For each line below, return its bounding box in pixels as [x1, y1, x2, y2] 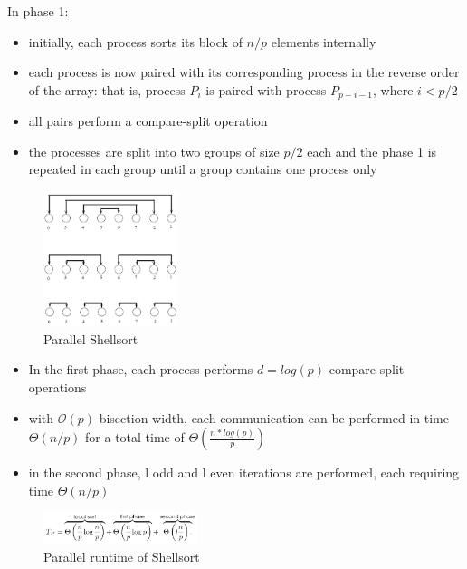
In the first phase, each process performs [28, 360, 253, 379]
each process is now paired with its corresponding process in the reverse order [28, 63, 460, 82]
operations [28, 377, 87, 396]
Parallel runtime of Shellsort [43, 546, 200, 565]
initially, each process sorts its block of [28, 32, 243, 51]
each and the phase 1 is [307, 141, 437, 160]
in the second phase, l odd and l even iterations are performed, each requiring [28, 463, 460, 482]
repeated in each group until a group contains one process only [28, 159, 377, 178]
